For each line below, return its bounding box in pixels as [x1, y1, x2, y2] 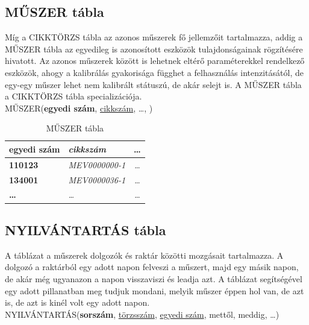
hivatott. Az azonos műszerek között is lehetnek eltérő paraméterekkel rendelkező [5, 54, 305, 67]
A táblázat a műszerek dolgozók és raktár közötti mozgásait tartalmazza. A [5, 248, 284, 261]
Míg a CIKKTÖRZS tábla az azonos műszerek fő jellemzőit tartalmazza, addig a [5, 31, 303, 43]
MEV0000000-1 [68, 158, 126, 171]
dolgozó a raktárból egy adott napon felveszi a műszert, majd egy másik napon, [5, 260, 299, 273]
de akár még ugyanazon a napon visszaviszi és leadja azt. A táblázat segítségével [5, 272, 302, 285]
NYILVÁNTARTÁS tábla [5, 220, 166, 239]
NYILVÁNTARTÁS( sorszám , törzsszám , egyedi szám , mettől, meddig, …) [5, 308, 279, 320]
